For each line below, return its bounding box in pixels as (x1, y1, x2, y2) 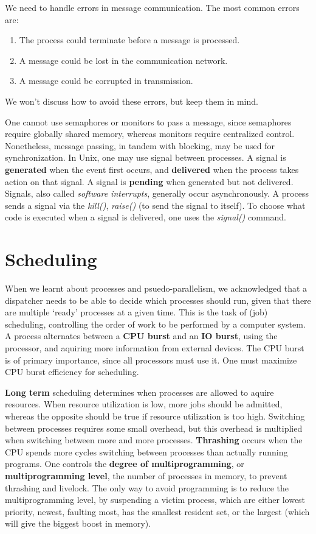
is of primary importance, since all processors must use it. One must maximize (5, 353, 297, 366)
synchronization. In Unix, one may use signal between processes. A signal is (5, 151, 286, 164)
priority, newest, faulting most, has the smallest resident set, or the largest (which (5, 505, 310, 518)
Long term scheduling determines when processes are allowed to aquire (5, 385, 274, 398)
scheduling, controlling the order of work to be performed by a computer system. (5, 317, 306, 330)
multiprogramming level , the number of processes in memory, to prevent (5, 469, 287, 482)
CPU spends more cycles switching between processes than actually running (5, 445, 288, 458)
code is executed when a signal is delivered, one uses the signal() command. (5, 211, 287, 223)
